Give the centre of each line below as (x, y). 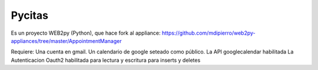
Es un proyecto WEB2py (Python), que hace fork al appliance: (86, 33)
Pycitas (29, 15)
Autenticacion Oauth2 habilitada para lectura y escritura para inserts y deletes (106, 60)
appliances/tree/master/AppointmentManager (66, 41)
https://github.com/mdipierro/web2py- (208, 33)
